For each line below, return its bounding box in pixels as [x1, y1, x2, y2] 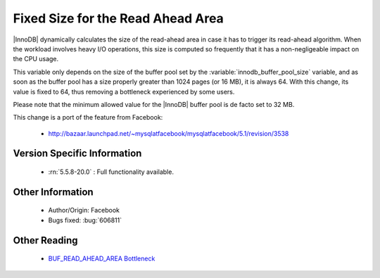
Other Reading [13, 234, 78, 246]
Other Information [13, 186, 94, 198]
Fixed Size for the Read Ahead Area [13, 11, 224, 26]
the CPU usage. [13, 55, 59, 63]
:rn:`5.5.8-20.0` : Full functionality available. [48, 168, 174, 176]
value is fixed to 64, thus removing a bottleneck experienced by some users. [13, 87, 235, 96]
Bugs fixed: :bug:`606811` [48, 215, 122, 225]
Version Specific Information [13, 148, 142, 160]
